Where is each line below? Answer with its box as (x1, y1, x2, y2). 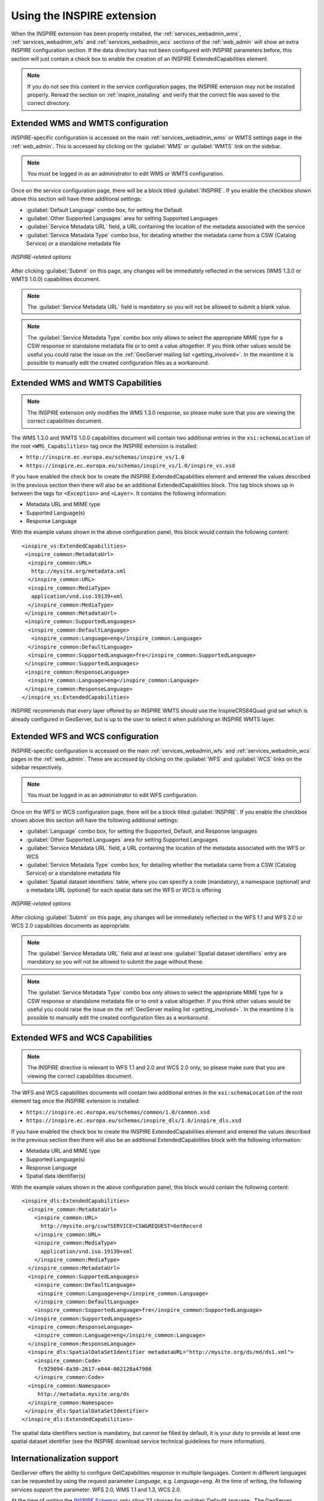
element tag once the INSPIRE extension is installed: (11, 1098, 140, 1105)
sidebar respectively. (11, 764, 63, 771)
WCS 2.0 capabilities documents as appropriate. (11, 922, 131, 929)
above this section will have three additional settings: (11, 195, 142, 202)
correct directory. (27, 100, 71, 107)
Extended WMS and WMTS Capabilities (11, 378, 162, 388)
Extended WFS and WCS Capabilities (11, 1033, 152, 1043)
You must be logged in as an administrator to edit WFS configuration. (27, 791, 198, 799)
